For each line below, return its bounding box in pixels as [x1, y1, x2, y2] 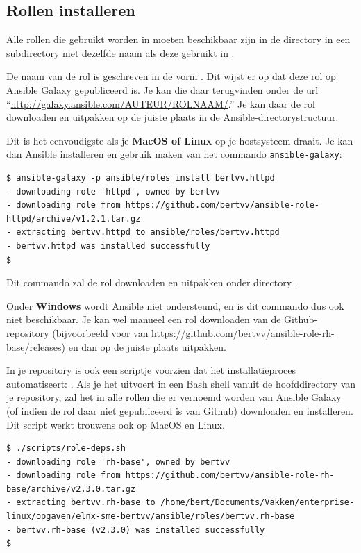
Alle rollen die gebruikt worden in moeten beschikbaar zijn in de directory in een [6, 32, 351, 47]
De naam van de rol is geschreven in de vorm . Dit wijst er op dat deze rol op [6, 69, 336, 83]
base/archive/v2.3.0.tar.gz [6, 484, 136, 494]
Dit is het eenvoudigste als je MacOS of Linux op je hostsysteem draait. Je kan [6, 133, 353, 147]
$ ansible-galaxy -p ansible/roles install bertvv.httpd [6, 173, 275, 183]
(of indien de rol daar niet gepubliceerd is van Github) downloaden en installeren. [6, 403, 353, 418]
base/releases [6, 339, 62, 354]
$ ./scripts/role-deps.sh [6, 443, 126, 454]
